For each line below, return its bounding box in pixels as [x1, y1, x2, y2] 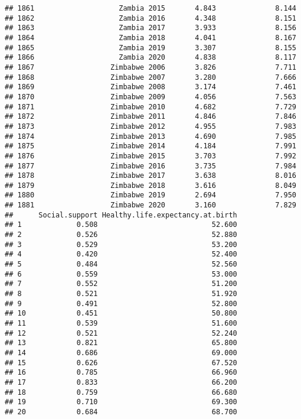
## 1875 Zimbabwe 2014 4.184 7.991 [5, 142, 296, 151]
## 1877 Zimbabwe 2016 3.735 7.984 [5, 161, 296, 170]
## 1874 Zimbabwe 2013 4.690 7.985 [5, 132, 296, 141]
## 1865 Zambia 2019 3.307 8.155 [5, 43, 296, 52]
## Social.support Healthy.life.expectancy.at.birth [5, 210, 237, 219]
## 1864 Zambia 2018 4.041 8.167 [5, 33, 296, 42]
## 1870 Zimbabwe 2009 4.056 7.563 [5, 92, 296, 101]
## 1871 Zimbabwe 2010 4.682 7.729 [5, 102, 296, 111]
